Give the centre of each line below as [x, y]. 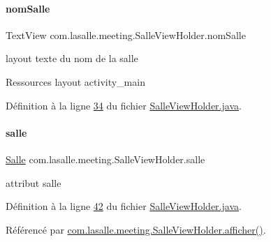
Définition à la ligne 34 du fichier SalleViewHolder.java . [124, 105]
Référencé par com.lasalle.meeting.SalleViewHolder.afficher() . [136, 229]
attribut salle [34, 182]
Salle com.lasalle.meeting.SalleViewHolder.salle [105, 159]
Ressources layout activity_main [75, 81]
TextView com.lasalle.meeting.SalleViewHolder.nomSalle [126, 35]
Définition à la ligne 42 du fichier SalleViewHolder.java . [124, 206]
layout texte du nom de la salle [72, 58]
